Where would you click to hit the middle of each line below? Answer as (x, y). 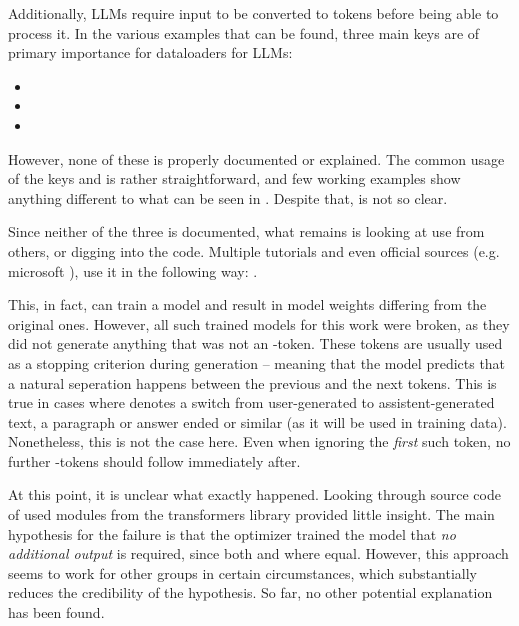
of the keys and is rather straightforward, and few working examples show (234, 178)
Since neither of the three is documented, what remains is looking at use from (246, 231)
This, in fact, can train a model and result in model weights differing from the (247, 304)
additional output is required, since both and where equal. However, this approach (258, 553)
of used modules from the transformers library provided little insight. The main (251, 514)
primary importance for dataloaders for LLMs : (150, 52)
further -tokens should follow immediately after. (154, 460)
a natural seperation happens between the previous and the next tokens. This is (252, 382)
